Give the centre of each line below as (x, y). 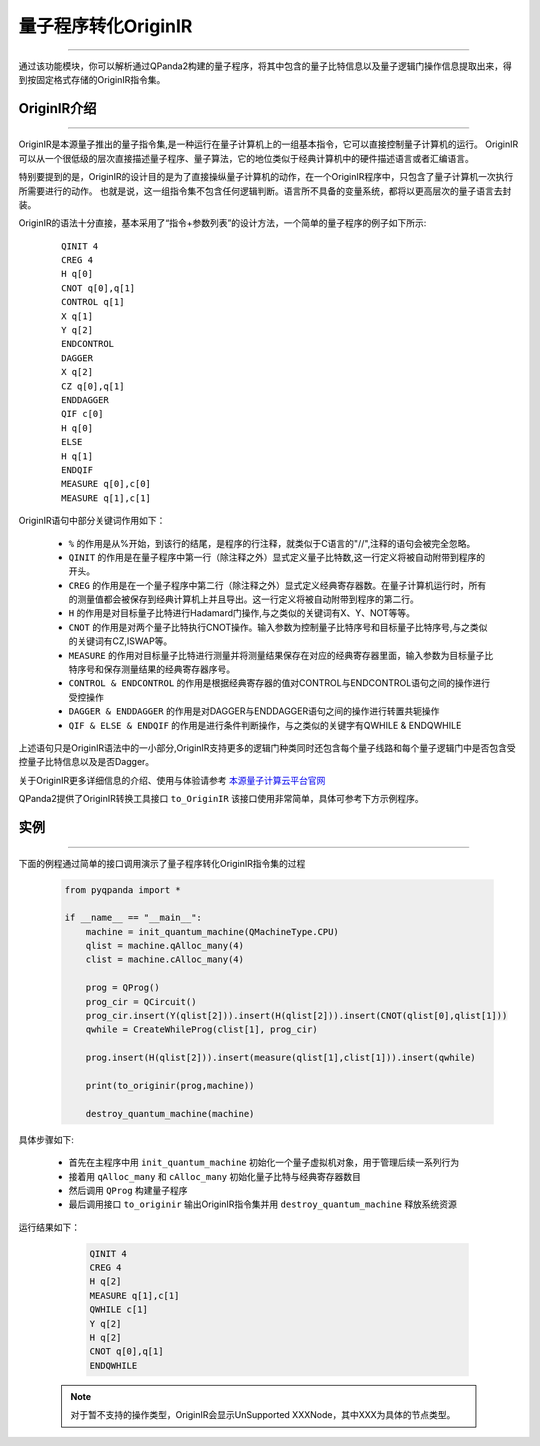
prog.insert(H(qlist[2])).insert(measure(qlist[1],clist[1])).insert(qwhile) (281, 1058)
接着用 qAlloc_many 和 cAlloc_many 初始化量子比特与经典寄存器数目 (215, 1176)
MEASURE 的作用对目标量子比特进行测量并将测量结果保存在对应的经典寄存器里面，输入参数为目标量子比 (281, 655)
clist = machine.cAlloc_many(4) (165, 959)
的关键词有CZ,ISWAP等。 (120, 641)
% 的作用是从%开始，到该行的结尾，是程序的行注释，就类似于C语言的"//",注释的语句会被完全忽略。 (272, 543)
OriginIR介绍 (57, 108)
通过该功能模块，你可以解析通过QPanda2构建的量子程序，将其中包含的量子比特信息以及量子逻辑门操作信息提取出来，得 (265, 66)
